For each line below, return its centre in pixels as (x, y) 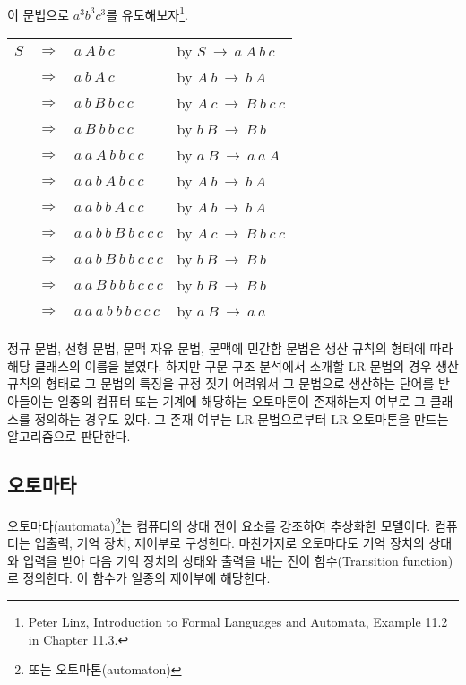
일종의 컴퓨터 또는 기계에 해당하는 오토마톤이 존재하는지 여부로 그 (242, 401)
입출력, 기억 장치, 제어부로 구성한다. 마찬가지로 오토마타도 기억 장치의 (229, 543)
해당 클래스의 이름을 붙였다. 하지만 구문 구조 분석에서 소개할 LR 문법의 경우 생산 (233, 365)
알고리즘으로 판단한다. (69, 436)
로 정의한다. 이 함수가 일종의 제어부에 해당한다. (139, 578)
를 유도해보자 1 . (147, 13)
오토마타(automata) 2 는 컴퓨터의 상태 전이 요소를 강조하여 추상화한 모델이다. (219, 524)
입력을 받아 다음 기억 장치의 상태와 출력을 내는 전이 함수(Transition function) (238, 560)
